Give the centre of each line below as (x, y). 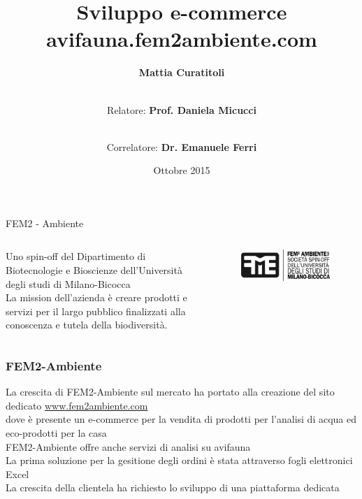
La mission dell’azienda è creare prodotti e (96, 297)
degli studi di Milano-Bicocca (68, 283)
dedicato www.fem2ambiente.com (77, 405)
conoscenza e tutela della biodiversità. (87, 325)
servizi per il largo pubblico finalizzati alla (96, 311)
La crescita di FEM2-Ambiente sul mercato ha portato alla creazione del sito (170, 392)
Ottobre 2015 (182, 170)
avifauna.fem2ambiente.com (182, 39)
